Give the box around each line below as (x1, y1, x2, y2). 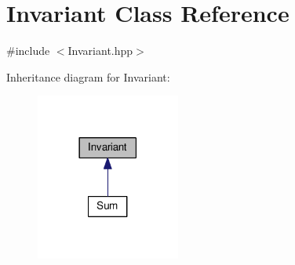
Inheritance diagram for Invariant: (6, 68, 170, 85)
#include (6, 42, 50, 59)
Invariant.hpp (67, 42, 133, 59)
